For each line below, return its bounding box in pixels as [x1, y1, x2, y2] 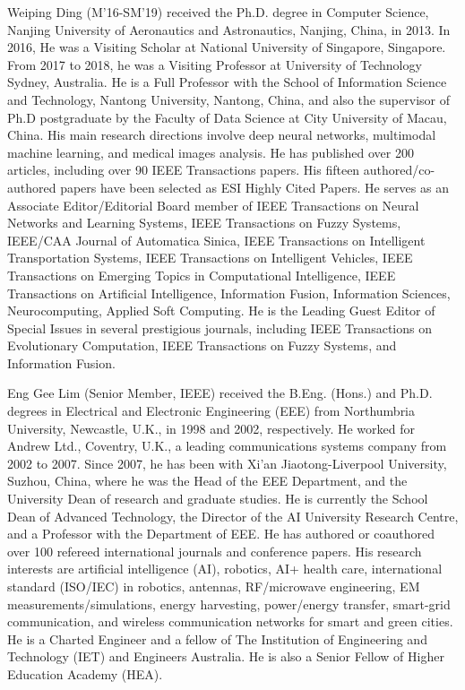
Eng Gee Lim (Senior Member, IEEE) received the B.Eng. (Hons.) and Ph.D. [7, 384, 433, 402]
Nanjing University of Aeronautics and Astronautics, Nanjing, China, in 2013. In [7, 20, 451, 39]
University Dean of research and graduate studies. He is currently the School [7, 489, 428, 508]
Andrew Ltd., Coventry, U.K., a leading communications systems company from [7, 436, 447, 455]
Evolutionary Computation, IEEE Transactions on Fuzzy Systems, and [7, 336, 397, 355]
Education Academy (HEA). [7, 664, 163, 683]
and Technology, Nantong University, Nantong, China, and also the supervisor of [7, 90, 450, 108]
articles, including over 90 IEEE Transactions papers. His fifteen [7, 160, 360, 179]
